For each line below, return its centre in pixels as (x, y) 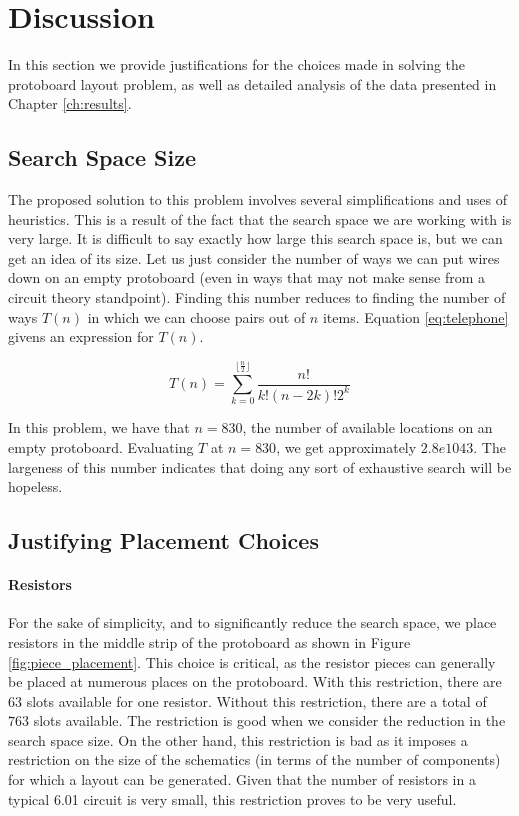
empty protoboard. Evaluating (101, 446)
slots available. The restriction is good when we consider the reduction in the (269, 720)
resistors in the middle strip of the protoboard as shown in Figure (209, 641)
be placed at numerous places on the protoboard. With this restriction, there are (255, 681)
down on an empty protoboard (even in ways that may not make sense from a (247, 277)
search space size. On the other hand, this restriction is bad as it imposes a (238, 739)
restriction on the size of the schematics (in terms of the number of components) (254, 759)
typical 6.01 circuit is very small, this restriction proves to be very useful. (232, 798)
